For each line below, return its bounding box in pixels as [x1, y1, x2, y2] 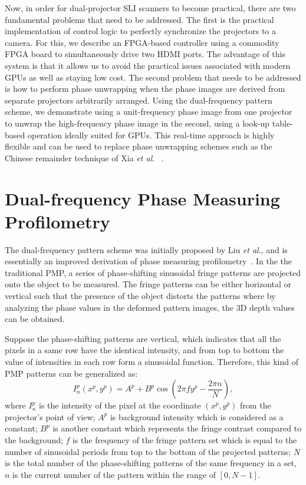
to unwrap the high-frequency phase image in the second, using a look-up [5, 117, 270, 129]
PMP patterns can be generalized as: [5, 367, 138, 379]
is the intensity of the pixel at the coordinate [38, 399, 201, 411]
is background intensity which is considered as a [110, 410, 284, 423]
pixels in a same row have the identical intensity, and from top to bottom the [5, 344, 284, 356]
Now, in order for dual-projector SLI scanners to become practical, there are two [5, 2, 296, 14]
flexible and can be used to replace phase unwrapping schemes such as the [5, 140, 272, 152]
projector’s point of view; [5, 410, 96, 423]
